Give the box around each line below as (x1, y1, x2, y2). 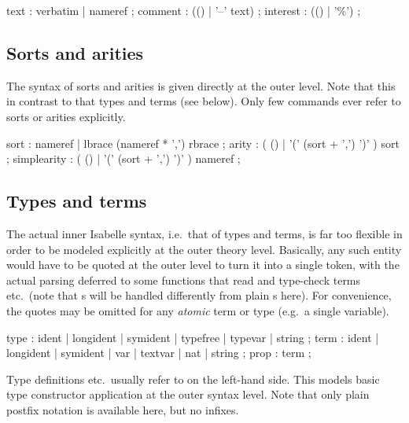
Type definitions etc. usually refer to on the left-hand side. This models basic (6, 370, 380, 387)
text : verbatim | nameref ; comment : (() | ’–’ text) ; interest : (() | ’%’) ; (6, 2, 361, 18)
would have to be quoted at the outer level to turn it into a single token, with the (6, 256, 400, 273)
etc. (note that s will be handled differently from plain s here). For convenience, (6, 287, 392, 303)
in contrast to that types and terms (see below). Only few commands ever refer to (6, 93, 401, 109)
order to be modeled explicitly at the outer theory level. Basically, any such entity (6, 241, 402, 257)
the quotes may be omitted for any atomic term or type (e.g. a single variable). (6, 302, 389, 318)
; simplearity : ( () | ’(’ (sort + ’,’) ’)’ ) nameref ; (6, 150, 241, 167)
